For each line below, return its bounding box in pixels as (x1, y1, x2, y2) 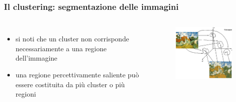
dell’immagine (15, 53, 58, 63)
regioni (15, 89, 36, 99)
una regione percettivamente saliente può (15, 69, 139, 79)
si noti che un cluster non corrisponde (15, 34, 129, 44)
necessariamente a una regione (15, 43, 107, 53)
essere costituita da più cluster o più (15, 79, 125, 89)
